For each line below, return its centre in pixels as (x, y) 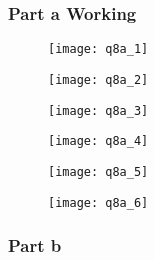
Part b (35, 245)
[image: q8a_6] (98, 202)
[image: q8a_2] (98, 79)
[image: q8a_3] (98, 110)
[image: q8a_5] (98, 171)
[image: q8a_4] (98, 141)
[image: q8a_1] (98, 49)
